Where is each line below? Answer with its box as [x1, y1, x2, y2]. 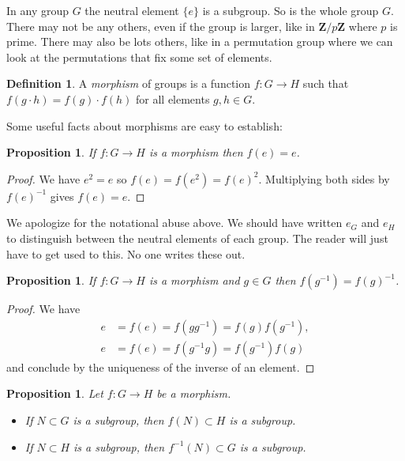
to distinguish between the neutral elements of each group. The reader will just [6, 229, 388, 246]
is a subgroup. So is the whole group [202, 2, 379, 18]
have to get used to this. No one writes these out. [6, 245, 246, 262]
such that [302, 75, 349, 92]
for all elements [136, 90, 210, 107]
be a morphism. [156, 385, 231, 402]
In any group [6, 2, 69, 18]
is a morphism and [148, 272, 240, 289]
